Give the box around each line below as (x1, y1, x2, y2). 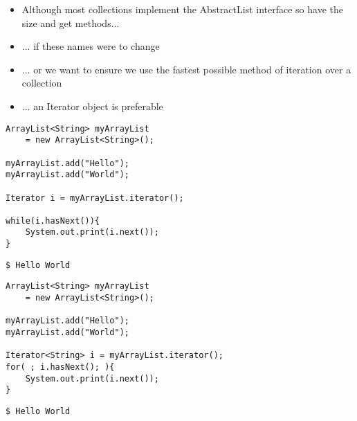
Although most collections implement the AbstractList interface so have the (21, 2, 343, 16)
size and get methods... (21, 15, 120, 30)
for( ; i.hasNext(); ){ (6, 362, 115, 373)
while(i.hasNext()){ (6, 215, 100, 226)
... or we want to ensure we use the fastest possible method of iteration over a (21, 62, 351, 76)
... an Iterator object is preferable (21, 98, 163, 113)
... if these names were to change (21, 39, 160, 53)
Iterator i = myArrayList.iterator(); (6, 192, 184, 203)
